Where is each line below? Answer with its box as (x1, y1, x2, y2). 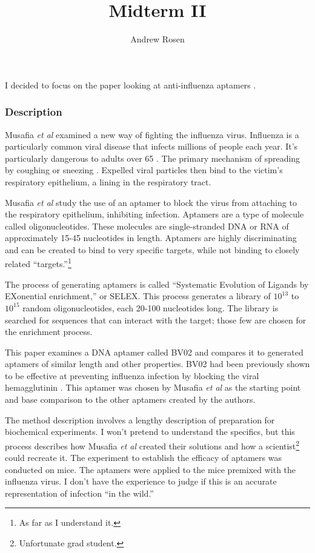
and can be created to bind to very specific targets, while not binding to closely (5, 243, 300, 256)
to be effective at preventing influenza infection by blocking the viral (5, 369, 259, 382)
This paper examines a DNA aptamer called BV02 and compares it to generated (5, 345, 303, 358)
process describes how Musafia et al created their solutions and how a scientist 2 (5, 437, 300, 452)
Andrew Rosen (130, 33, 185, 45)
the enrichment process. (5, 325, 93, 338)
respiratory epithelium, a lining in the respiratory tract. (5, 175, 211, 188)
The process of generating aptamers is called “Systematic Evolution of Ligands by (5, 277, 309, 290)
